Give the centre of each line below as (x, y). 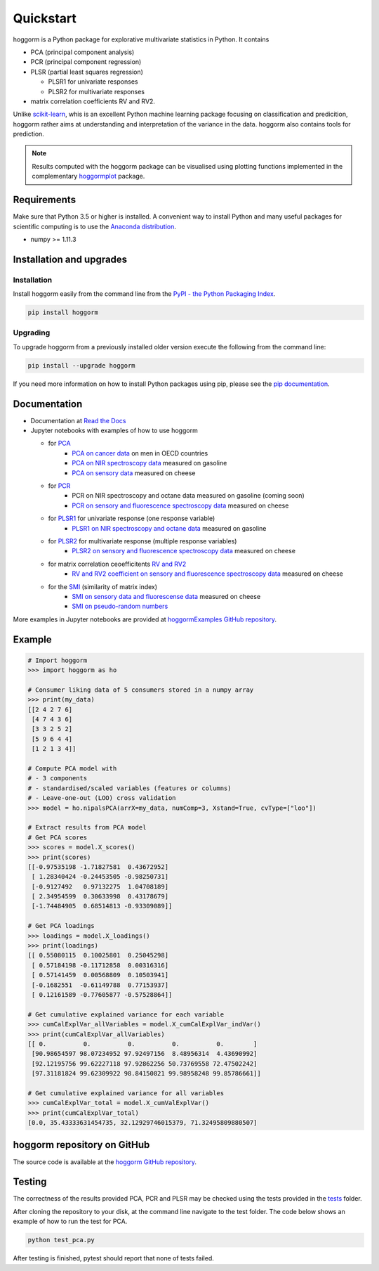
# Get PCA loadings (61, 926)
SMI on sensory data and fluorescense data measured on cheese (166, 596)
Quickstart (45, 18)
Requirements (45, 200)
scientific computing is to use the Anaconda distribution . (95, 226)
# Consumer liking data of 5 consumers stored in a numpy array (141, 690)
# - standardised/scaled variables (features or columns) (129, 788)
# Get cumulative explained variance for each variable (126, 1014)
